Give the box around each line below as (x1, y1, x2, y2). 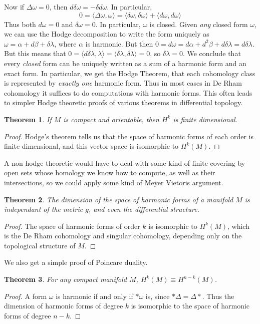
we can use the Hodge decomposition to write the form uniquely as (4, 29, 209, 39)
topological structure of (4, 240, 76, 250)
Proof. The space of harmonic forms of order (4, 220, 140, 231)
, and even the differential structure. (88, 204, 199, 214)
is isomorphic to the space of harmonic (131, 300, 250, 311)
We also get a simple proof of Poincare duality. (4, 257, 148, 267)
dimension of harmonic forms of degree (4, 300, 123, 311)
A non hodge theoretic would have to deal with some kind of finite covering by (4, 157, 245, 168)
